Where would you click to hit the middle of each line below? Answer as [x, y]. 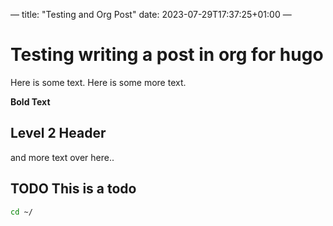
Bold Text [30, 101]
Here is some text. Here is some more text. [98, 82]
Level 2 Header [58, 133]
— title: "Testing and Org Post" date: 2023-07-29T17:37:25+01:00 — [151, 14]
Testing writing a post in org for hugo [167, 55]
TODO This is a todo [73, 189]
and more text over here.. [62, 157]
